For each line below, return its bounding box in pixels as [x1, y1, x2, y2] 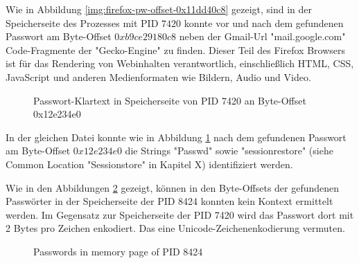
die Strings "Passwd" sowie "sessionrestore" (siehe [125, 143, 333, 158]
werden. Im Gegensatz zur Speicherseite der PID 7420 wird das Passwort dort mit [6, 207, 354, 221]
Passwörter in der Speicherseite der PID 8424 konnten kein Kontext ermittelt [6, 194, 333, 208]
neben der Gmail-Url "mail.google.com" [179, 29, 346, 44]
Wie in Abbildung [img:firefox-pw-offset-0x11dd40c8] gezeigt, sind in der [6, 2, 313, 16]
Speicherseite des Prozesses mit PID [6, 15, 159, 30]
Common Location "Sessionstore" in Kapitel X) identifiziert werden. [6, 156, 293, 171]
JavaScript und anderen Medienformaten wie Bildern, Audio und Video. [6, 69, 311, 84]
